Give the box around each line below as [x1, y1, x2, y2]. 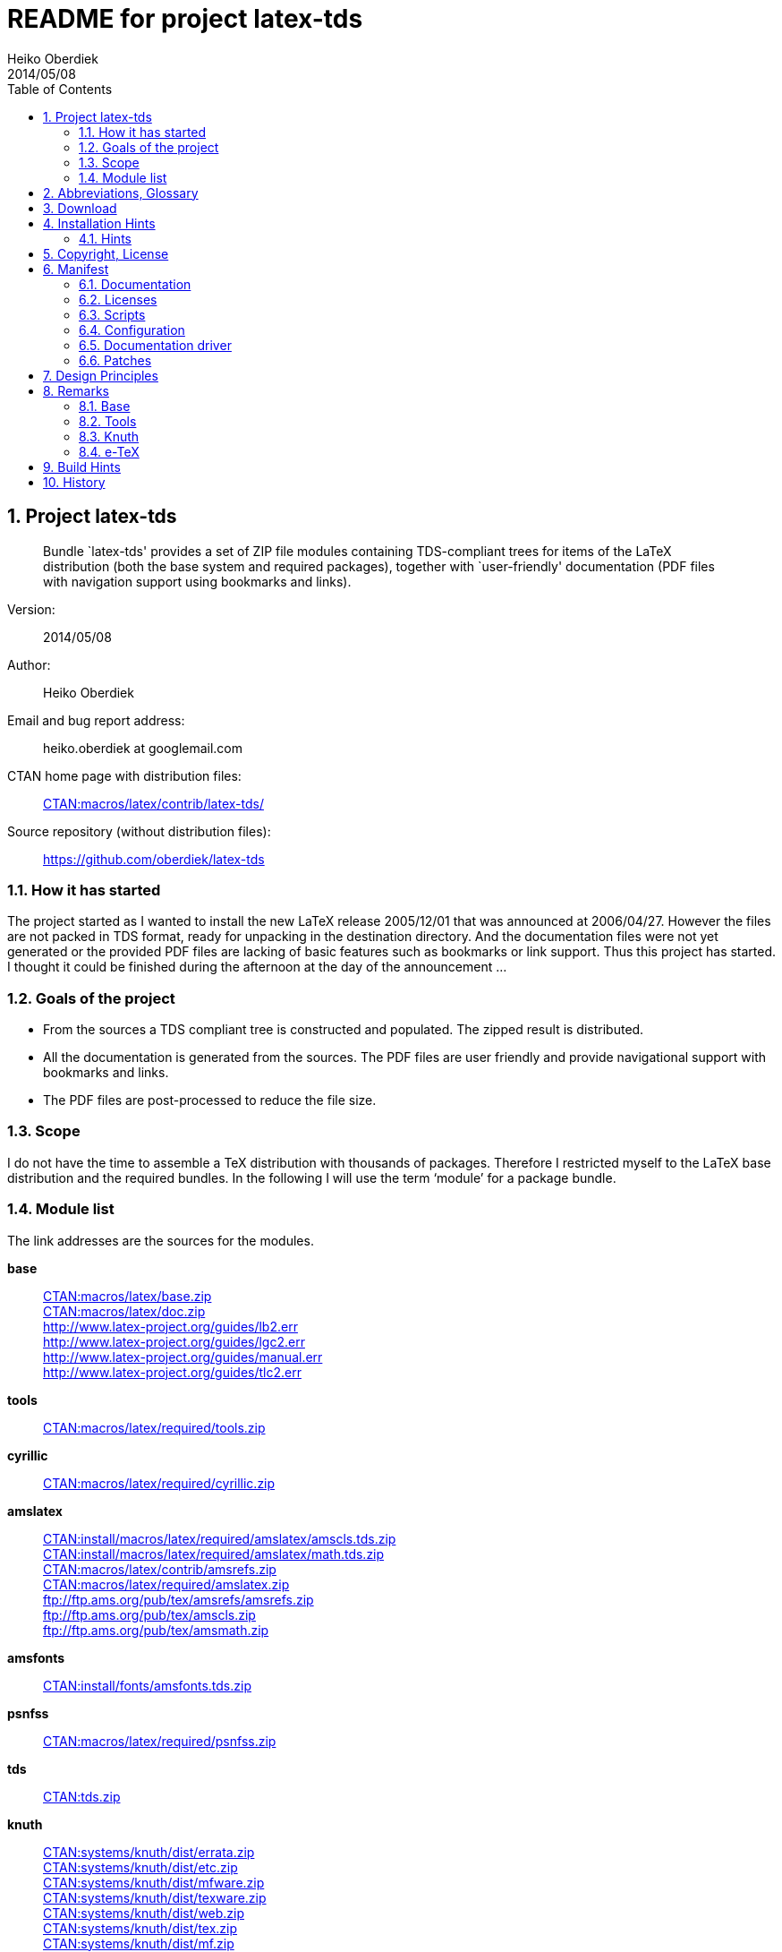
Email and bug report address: [7, 712, 185, 728]
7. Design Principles [43, 367, 158, 383]
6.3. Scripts [79, 306, 146, 322]
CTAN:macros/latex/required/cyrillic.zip [43, 1475, 276, 1491]
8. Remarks [43, 382, 109, 398]
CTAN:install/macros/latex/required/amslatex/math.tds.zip [43, 1545, 385, 1562]
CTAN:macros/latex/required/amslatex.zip [43, 1576, 290, 1592]
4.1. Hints [79, 230, 132, 246]
